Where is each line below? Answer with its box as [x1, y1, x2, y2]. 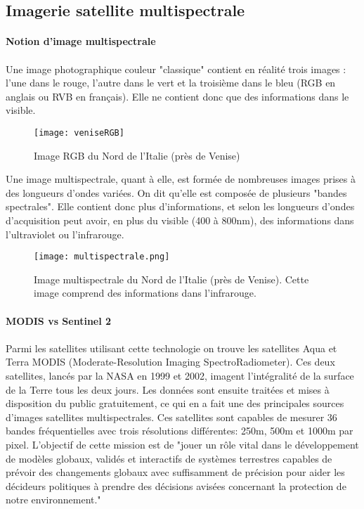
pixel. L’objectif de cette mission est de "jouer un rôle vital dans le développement [6, 437, 359, 451]
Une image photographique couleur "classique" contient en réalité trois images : [6, 61, 346, 76]
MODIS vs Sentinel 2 [6, 313, 112, 328]
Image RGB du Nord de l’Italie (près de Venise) [34, 148, 240, 162]
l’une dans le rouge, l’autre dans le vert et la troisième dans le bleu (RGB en [6, 75, 336, 90]
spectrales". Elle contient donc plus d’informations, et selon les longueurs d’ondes [6, 199, 355, 214]
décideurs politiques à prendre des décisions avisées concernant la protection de [6, 478, 346, 493]
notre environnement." [6, 492, 101, 507]
